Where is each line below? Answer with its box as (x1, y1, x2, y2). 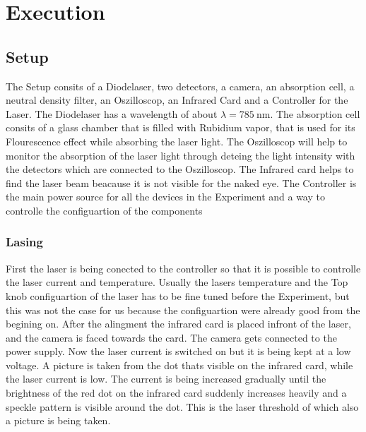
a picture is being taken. (6, 413, 111, 428)
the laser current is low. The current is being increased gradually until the (6, 371, 326, 386)
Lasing (6, 233, 43, 251)
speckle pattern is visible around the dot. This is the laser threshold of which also (6, 399, 359, 414)
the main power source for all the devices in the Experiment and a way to (6, 189, 325, 204)
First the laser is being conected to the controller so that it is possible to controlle (6, 260, 361, 275)
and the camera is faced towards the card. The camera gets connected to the (6, 330, 337, 344)
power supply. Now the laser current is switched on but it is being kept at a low (6, 344, 351, 359)
